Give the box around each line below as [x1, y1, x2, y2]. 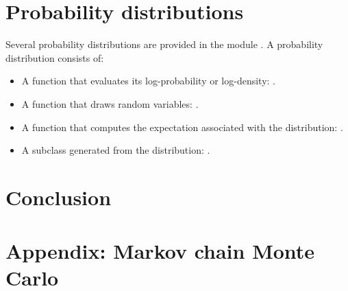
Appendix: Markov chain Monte [5, 237, 315, 265]
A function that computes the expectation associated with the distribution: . [21, 119, 343, 134]
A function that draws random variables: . [21, 96, 199, 110]
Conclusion [5, 183, 112, 211]
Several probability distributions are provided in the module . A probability [5, 37, 323, 51]
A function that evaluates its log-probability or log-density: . [21, 73, 275, 88]
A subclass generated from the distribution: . [21, 143, 210, 157]
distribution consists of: [5, 50, 104, 65]
